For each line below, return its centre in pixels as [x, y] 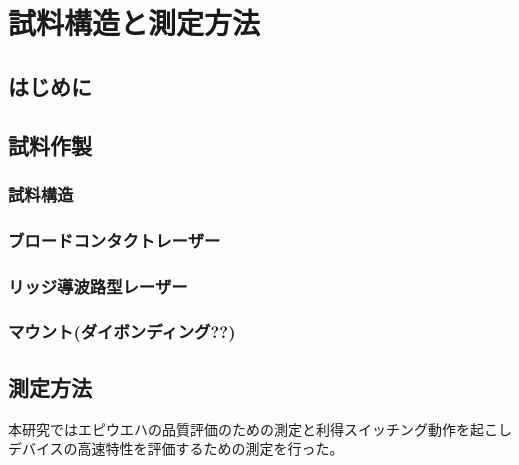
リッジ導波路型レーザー [98, 285]
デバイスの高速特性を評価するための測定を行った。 [176, 448]
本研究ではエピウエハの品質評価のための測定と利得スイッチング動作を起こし [260, 428]
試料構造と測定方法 [134, 22]
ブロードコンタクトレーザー [114, 239]
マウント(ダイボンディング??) [122, 331]
